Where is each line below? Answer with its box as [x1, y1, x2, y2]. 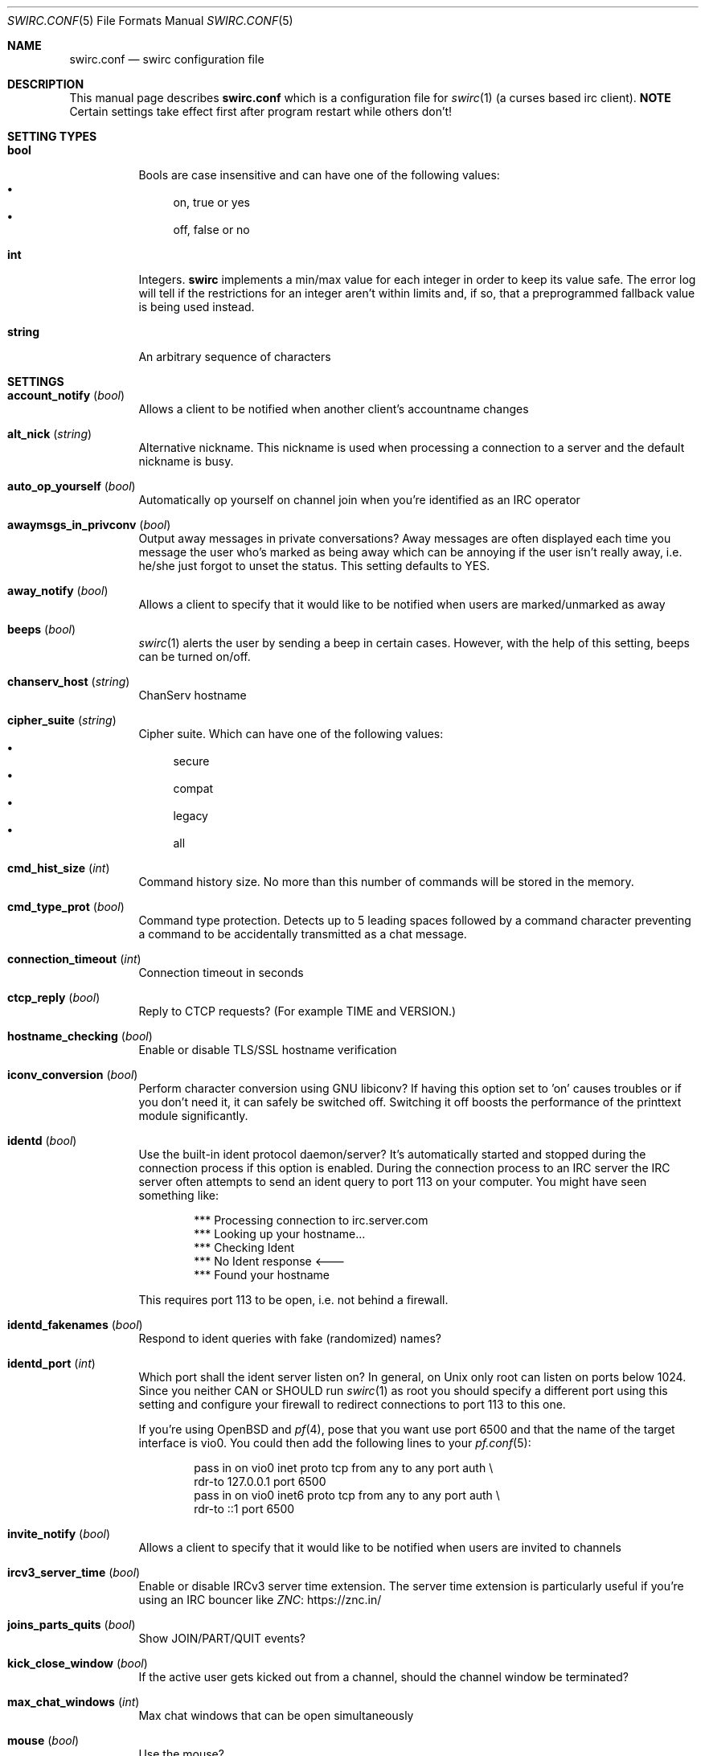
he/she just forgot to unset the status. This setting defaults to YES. [138, 559, 490, 572]
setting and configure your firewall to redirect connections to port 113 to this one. [138, 1397, 566, 1411]
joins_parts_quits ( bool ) [7, 1618, 136, 1631]
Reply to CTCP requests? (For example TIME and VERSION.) [138, 1004, 457, 1018]
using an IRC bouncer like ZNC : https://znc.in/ [138, 1593, 382, 1606]
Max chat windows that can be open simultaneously [138, 1709, 414, 1722]
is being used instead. [138, 300, 255, 314]
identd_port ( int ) [7, 1356, 96, 1370]
